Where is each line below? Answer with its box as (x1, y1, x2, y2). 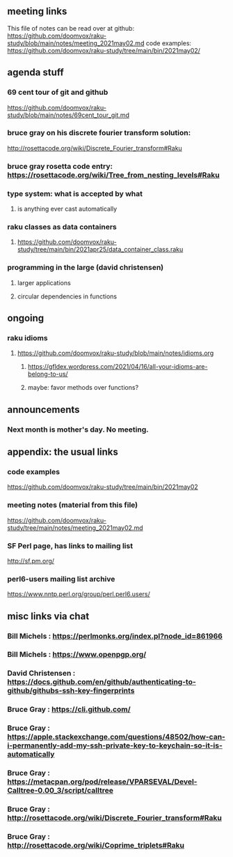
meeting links (7, 6, 67, 17)
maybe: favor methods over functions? (27, 384, 139, 392)
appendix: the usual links (7, 446, 118, 457)
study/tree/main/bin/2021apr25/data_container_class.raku (17, 245, 184, 254)
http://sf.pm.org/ (7, 556, 54, 565)
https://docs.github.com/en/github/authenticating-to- (7, 677, 196, 687)
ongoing (7, 312, 45, 324)
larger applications (17, 278, 71, 287)
